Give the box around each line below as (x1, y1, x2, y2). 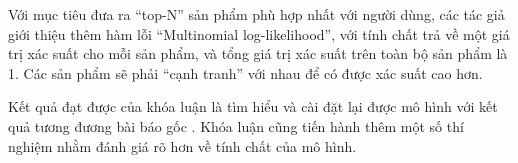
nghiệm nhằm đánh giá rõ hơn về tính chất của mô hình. (8, 135, 357, 156)
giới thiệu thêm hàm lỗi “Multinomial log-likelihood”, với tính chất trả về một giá (8, 23, 510, 44)
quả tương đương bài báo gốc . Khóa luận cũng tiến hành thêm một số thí (8, 115, 464, 136)
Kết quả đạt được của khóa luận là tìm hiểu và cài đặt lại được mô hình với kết (8, 96, 498, 117)
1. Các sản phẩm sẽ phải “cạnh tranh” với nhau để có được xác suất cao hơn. (8, 62, 483, 83)
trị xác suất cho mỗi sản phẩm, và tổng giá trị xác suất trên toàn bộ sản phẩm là (8, 43, 508, 64)
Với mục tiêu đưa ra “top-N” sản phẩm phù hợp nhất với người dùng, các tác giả (8, 4, 505, 24)
